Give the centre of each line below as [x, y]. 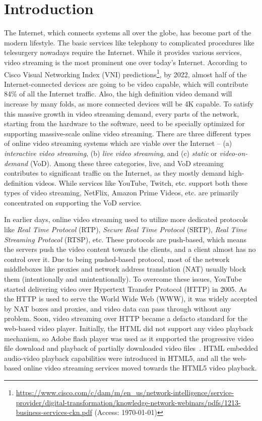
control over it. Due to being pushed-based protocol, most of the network [117, 259]
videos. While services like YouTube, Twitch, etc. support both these [142, 182]
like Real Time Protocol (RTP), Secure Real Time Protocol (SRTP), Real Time [125, 229]
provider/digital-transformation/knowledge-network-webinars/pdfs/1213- [128, 402]
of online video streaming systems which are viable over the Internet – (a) [118, 143]
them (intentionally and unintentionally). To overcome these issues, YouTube [123, 279]
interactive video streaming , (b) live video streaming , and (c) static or [111, 153]
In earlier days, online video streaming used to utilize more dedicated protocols [126, 219]
